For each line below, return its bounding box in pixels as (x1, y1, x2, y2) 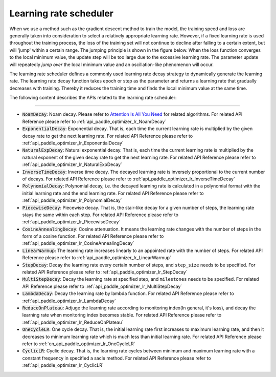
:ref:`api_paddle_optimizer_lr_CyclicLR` (22, 362, 104, 368)
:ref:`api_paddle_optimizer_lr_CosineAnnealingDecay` (22, 240, 135, 246)
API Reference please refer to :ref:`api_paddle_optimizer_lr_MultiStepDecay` (22, 283, 182, 289)
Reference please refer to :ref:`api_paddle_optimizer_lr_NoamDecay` (22, 118, 167, 124)
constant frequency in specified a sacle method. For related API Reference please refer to (22, 355, 212, 361)
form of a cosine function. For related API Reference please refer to (22, 233, 164, 239)
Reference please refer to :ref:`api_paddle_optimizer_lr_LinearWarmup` (22, 255, 171, 261)
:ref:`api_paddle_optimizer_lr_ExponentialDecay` (22, 140, 124, 146)
